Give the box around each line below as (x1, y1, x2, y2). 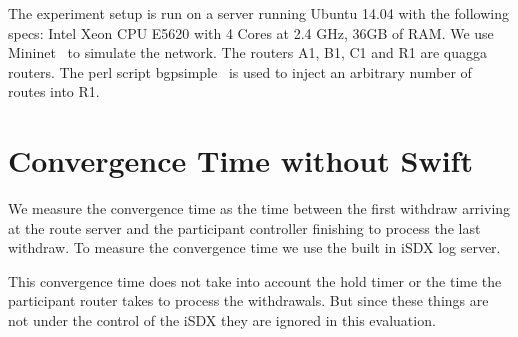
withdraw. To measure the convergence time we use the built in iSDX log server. (8, 237, 501, 258)
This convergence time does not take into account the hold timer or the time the (8, 270, 502, 291)
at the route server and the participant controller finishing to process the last (8, 217, 481, 238)
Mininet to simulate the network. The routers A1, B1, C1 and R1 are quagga (8, 42, 488, 63)
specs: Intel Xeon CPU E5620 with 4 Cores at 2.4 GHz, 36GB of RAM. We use (8, 22, 494, 43)
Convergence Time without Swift (8, 140, 473, 181)
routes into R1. (8, 81, 100, 102)
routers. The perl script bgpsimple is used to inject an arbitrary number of (8, 61, 472, 82)
